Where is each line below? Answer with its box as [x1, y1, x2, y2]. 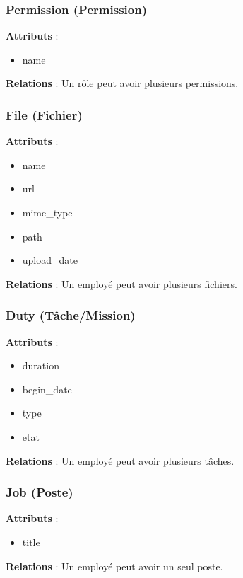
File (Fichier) [6, 105, 83, 123]
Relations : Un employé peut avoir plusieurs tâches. [6, 453, 235, 468]
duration [22, 358, 59, 373]
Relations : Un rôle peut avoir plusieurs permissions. [6, 76, 239, 91]
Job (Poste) [6, 483, 73, 501]
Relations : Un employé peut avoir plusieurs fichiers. [6, 276, 237, 291]
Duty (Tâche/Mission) [6, 306, 136, 324]
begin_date [22, 381, 72, 396]
